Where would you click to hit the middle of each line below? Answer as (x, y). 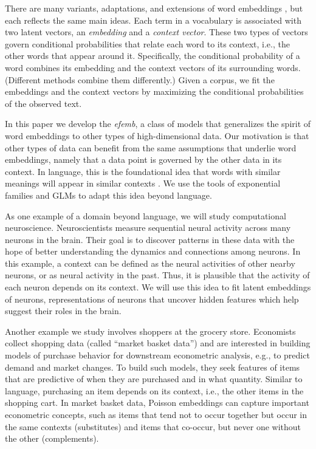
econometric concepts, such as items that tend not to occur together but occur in (156, 414)
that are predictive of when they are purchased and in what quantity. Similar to (154, 379)
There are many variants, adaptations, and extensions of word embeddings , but (154, 8)
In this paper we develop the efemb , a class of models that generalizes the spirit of (158, 124)
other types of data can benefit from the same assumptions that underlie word (151, 147)
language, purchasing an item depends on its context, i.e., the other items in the (154, 390)
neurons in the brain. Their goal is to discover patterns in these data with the (150, 239)
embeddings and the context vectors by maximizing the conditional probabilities (154, 91)
